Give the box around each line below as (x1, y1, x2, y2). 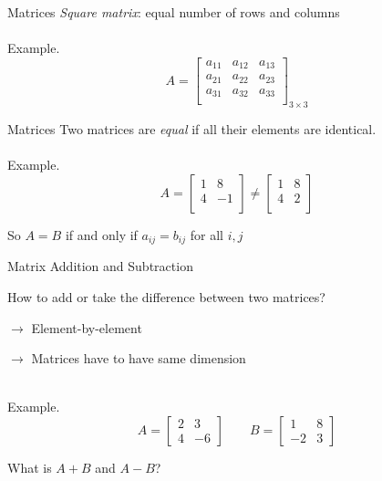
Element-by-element (31, 318, 142, 337)
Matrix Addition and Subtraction (7, 256, 193, 276)
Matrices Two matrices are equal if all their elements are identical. (7, 120, 377, 139)
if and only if (65, 225, 138, 244)
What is (7, 457, 52, 476)
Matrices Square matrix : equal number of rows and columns (7, 3, 340, 21)
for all (190, 225, 223, 244)
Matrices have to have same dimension (31, 349, 246, 368)
